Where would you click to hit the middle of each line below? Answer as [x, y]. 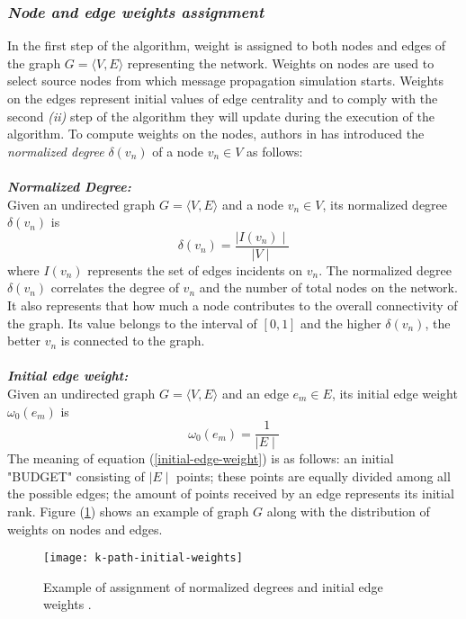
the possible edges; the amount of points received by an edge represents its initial [231, 493]
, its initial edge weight [394, 393]
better [24, 341]
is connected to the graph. [133, 341]
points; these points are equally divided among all [314, 475]
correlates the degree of [115, 287]
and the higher [341, 323]
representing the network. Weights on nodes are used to [281, 63]
